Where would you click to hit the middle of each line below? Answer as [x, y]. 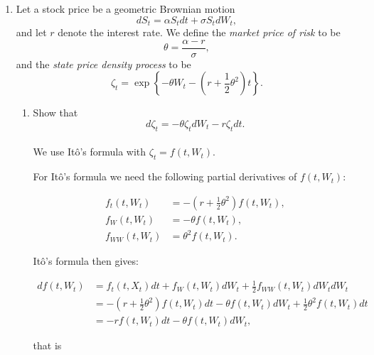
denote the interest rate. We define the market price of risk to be [199, 32]
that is [47, 345]
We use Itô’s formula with [90, 152]
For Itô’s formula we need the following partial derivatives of [165, 176]
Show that [55, 113]
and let [31, 32]
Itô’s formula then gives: [86, 261]
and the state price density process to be [103, 64]
